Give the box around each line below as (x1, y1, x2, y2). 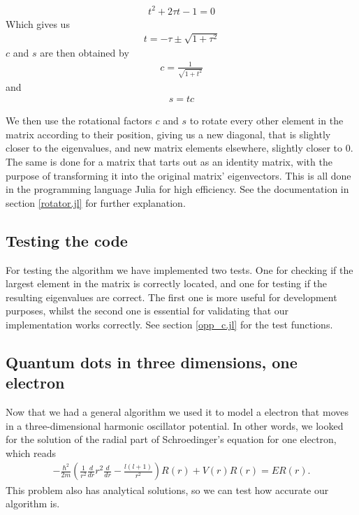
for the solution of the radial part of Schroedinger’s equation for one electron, (6, 432, 337, 447)
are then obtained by (40, 45, 129, 59)
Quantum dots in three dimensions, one (6, 351, 298, 372)
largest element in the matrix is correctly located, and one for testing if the (6, 276, 328, 291)
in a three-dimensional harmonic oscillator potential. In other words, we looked (6, 418, 344, 433)
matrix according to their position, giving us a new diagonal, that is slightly (6, 126, 331, 141)
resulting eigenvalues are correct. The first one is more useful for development (6, 289, 337, 304)
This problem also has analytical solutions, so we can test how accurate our (6, 482, 329, 497)
